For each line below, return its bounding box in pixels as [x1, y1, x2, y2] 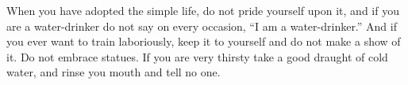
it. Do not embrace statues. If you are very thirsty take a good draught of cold [6, 48, 388, 65]
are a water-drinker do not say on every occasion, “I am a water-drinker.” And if [6, 17, 397, 34]
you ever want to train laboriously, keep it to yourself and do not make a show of [6, 33, 401, 50]
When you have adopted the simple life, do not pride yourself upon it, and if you [6, 2, 399, 18]
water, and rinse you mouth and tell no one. [6, 64, 221, 80]
